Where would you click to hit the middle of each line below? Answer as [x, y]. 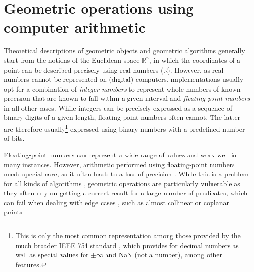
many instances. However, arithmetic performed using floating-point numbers [119, 164]
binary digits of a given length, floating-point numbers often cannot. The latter [122, 117]
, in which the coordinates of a [195, 60]
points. [14, 212]
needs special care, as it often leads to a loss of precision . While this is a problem [126, 174]
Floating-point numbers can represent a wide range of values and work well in [120, 154]
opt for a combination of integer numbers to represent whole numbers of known [122, 88]
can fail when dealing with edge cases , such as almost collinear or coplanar [116, 202]
